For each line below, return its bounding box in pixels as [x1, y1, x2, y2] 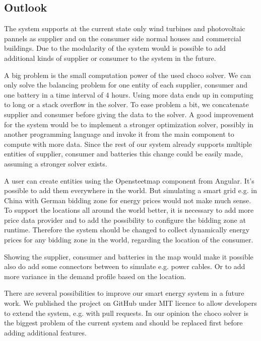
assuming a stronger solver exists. [4, 158, 107, 168]
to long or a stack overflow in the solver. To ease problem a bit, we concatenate [4, 99, 249, 110]
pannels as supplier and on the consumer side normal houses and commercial [4, 33, 241, 43]
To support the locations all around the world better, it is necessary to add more [4, 205, 254, 215]
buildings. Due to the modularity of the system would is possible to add [4, 43, 226, 53]
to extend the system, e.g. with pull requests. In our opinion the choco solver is [4, 307, 249, 318]
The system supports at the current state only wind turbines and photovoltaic [4, 23, 245, 34]
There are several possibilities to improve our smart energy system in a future [4, 288, 244, 298]
